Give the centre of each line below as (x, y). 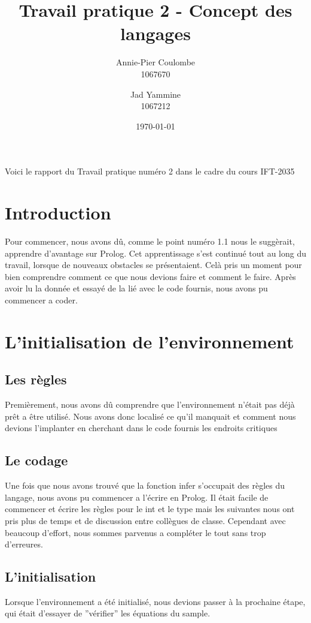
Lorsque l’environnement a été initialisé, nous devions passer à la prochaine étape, (155, 601)
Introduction (58, 213)
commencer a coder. (41, 300)
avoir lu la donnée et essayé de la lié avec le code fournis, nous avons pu (136, 288)
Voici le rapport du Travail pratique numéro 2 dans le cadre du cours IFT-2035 (150, 171)
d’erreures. (24, 544)
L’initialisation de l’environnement (150, 341)
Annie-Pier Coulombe (155, 62)
